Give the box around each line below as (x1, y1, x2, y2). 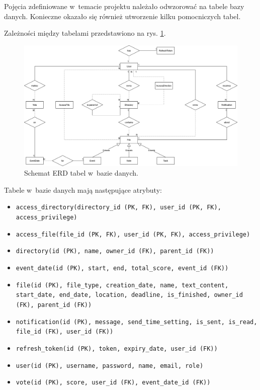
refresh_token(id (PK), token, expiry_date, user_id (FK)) (16, 345, 218, 352)
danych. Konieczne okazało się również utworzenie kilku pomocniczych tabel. (4, 11, 241, 21)
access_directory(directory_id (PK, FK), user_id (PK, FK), (16, 204, 221, 211)
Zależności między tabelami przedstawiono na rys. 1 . (4, 28, 166, 38)
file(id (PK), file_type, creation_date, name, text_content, (16, 281, 229, 289)
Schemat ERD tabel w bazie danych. (24, 168, 138, 178)
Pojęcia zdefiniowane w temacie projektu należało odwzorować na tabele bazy (4, 1, 244, 11)
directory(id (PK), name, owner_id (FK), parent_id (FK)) (16, 248, 214, 255)
